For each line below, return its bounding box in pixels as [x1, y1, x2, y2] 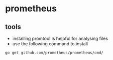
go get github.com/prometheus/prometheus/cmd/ [5, 50, 104, 55]
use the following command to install [12, 41, 88, 47]
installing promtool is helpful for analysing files [12, 35, 108, 41]
